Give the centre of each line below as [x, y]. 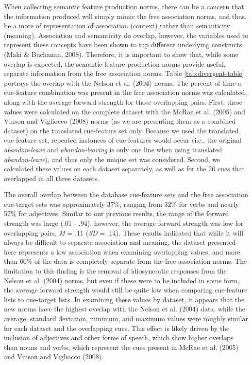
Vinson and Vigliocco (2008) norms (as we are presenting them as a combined [120, 121]
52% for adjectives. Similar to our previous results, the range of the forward [117, 213]
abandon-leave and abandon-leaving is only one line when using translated [113, 149]
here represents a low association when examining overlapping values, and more [122, 251]
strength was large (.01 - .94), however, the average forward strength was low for [124, 223]
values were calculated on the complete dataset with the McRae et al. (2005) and [125, 111]
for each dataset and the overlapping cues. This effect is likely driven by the [117, 328]
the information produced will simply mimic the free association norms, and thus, [125, 16]
